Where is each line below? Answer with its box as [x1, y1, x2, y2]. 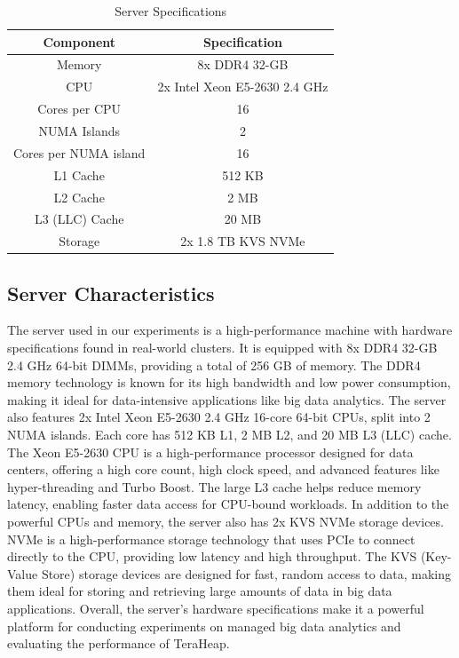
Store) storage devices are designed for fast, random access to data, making [41, 564, 451, 583]
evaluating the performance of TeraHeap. [7, 634, 230, 653]
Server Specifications [115, 2, 227, 20]
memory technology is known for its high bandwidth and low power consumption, [7, 373, 451, 392]
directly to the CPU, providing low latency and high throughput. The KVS [7, 547, 417, 566]
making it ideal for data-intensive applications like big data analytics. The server [7, 390, 447, 408]
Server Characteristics [7, 279, 215, 306]
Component [43, 32, 116, 51]
